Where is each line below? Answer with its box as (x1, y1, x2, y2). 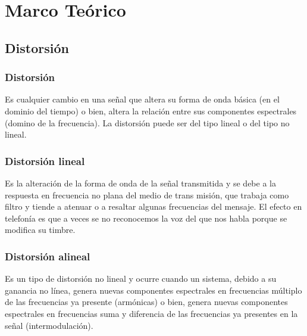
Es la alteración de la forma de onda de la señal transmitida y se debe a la (5, 176, 276, 189)
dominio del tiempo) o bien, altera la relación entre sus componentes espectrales (5, 104, 297, 117)
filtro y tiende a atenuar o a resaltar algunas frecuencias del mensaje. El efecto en (5, 200, 302, 213)
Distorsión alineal (5, 248, 90, 263)
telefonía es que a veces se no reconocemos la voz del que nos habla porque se (5, 211, 287, 224)
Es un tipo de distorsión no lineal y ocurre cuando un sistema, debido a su (5, 272, 277, 285)
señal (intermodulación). (5, 319, 93, 331)
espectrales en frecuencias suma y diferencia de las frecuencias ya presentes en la (5, 307, 298, 319)
